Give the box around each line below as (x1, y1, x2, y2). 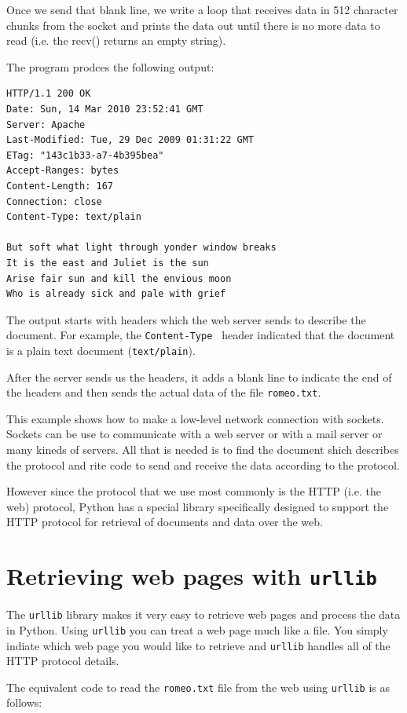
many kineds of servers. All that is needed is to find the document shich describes (6, 441, 399, 458)
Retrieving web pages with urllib (6, 560, 377, 592)
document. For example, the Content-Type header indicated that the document (6, 327, 395, 343)
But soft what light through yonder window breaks (6, 242, 277, 254)
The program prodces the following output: (6, 58, 214, 75)
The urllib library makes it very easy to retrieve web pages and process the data (6, 606, 401, 623)
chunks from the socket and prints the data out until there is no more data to (6, 16, 380, 33)
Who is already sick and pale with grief (6, 288, 226, 300)
